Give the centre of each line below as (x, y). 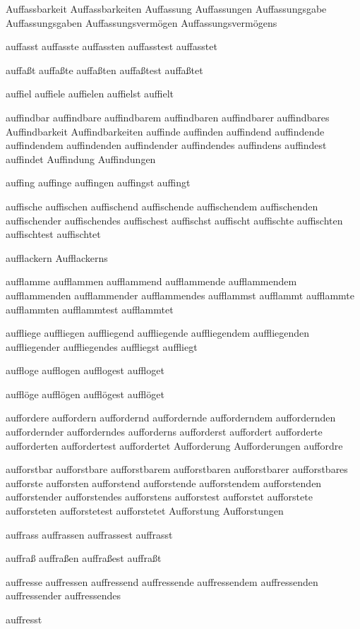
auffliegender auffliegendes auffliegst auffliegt (102, 346)
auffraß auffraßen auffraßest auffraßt (84, 558)
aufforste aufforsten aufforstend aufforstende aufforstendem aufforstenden (164, 483)
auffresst (24, 619)
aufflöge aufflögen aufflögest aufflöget (85, 394)
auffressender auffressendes (64, 595)
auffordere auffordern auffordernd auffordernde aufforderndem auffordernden (171, 418)
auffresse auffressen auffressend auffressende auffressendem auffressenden (162, 581)
